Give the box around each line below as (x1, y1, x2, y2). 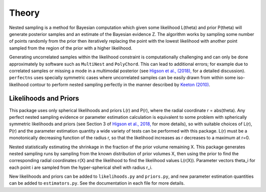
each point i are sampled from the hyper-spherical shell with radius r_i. (9, 165, 153, 170)
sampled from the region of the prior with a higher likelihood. (9, 45, 133, 51)
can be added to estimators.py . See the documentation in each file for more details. (9, 180, 185, 186)
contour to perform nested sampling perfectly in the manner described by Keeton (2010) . (30, 82, 210, 87)
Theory (9, 7, 40, 18)
